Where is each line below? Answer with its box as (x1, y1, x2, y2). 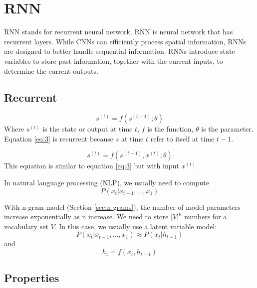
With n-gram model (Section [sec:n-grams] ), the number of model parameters (4, 201, 241, 212)
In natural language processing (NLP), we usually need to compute (4, 177, 209, 188)
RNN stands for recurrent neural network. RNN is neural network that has (4, 26, 233, 37)
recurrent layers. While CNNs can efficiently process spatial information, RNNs (4, 36, 247, 46)
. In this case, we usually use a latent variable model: (54, 221, 217, 231)
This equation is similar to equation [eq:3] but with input (4, 160, 179, 171)
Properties (4, 270, 59, 286)
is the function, (147, 124, 194, 134)
